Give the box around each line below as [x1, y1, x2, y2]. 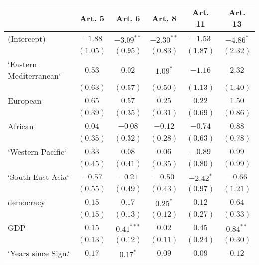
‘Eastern [8, 58, 37, 70]
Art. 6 [116, 12, 140, 24]
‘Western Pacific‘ [8, 146, 67, 157]
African [8, 120, 34, 132]
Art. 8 [152, 12, 177, 24]
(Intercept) [8, 33, 46, 44]
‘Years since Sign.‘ [8, 247, 70, 259]
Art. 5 [79, 12, 105, 24]
